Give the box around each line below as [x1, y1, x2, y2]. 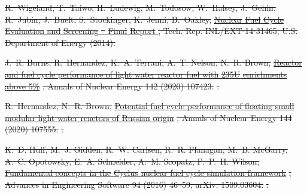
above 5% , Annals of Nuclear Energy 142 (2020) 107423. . [5, 79, 220, 92]
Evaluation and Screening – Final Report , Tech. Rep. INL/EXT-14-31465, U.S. [5, 24, 298, 37]
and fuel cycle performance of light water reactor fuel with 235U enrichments [5, 67, 287, 80]
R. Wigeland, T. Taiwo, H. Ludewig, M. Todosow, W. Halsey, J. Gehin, [5, 1, 276, 13]
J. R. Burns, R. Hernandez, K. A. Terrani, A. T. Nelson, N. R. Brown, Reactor [5, 56, 302, 69]
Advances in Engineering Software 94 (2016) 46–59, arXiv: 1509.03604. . [5, 178, 269, 190]
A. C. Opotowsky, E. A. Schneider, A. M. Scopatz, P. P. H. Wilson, [5, 154, 260, 167]
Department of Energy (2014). [5, 36, 115, 48]
